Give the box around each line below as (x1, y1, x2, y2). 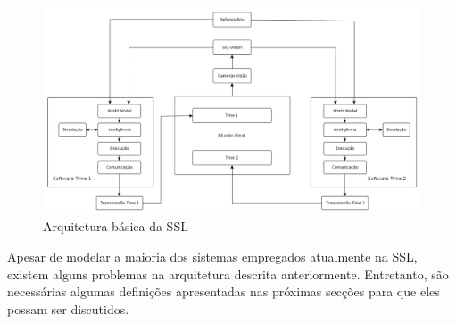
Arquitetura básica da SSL (43, 217, 188, 236)
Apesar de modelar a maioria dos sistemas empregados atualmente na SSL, (7, 247, 418, 266)
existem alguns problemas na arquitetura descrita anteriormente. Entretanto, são (7, 264, 449, 283)
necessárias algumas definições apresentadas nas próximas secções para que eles (7, 282, 440, 301)
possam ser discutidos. (7, 299, 129, 318)
